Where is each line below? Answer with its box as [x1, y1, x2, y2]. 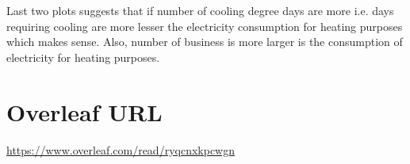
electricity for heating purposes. [6, 48, 160, 65]
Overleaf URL [6, 95, 163, 128]
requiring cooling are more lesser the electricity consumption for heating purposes [6, 17, 403, 34]
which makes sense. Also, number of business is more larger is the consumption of [6, 33, 403, 50]
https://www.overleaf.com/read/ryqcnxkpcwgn [6, 141, 235, 158]
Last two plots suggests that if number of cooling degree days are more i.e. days [6, 2, 394, 18]
